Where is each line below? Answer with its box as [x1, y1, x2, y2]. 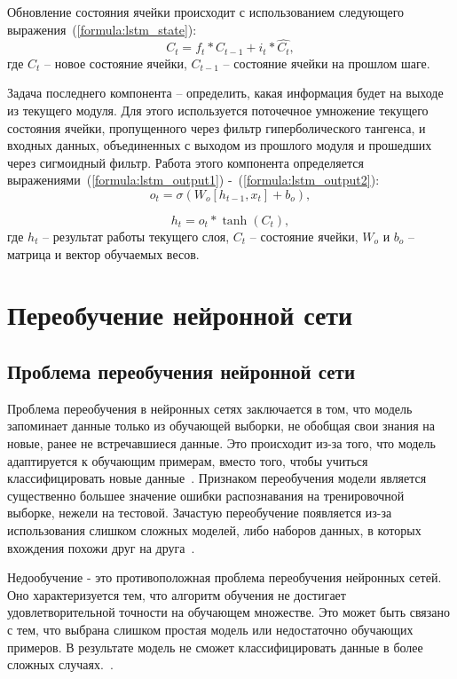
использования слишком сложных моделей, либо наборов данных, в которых [7, 520, 422, 539]
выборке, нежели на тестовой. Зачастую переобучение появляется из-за [7, 503, 392, 522]
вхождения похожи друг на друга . [7, 538, 195, 557]
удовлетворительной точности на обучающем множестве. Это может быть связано [7, 603, 450, 621]
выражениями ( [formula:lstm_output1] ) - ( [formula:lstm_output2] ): [7, 170, 380, 189]
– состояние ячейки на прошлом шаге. [223, 53, 430, 72]
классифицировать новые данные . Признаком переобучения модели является [7, 469, 427, 487]
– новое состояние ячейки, [44, 53, 187, 72]
